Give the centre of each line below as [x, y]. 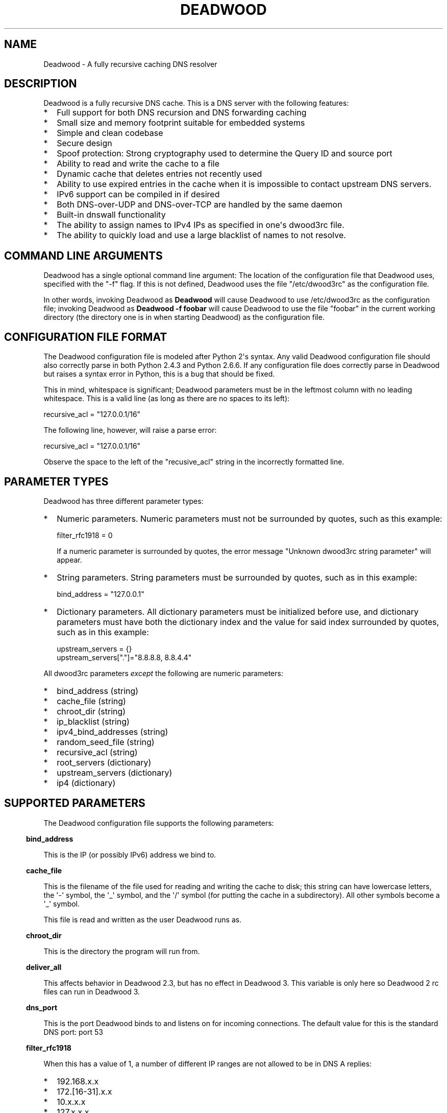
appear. [69, 560]
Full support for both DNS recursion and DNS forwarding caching [182, 113]
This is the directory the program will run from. [122, 951]
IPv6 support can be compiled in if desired [138, 194]
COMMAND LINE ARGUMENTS [83, 256]
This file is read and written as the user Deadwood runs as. [143, 919]
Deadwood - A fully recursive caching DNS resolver [130, 64]
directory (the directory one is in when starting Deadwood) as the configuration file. [184, 317]
